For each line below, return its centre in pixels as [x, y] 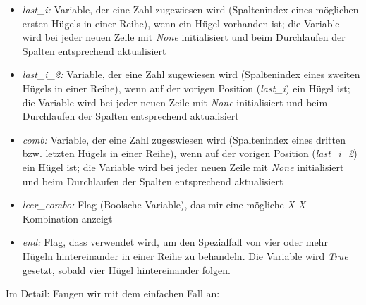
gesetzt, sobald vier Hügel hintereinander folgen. [126, 269]
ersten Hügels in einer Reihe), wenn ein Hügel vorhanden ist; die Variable [181, 23]
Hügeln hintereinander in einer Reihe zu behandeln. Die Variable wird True [185, 255]
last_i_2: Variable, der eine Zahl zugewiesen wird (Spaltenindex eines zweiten [191, 74]
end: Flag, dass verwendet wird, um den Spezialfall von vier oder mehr [175, 242]
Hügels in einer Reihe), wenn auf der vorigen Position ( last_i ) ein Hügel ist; [186, 88]
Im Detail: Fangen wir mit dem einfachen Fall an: [113, 293]
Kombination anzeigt [67, 218]
